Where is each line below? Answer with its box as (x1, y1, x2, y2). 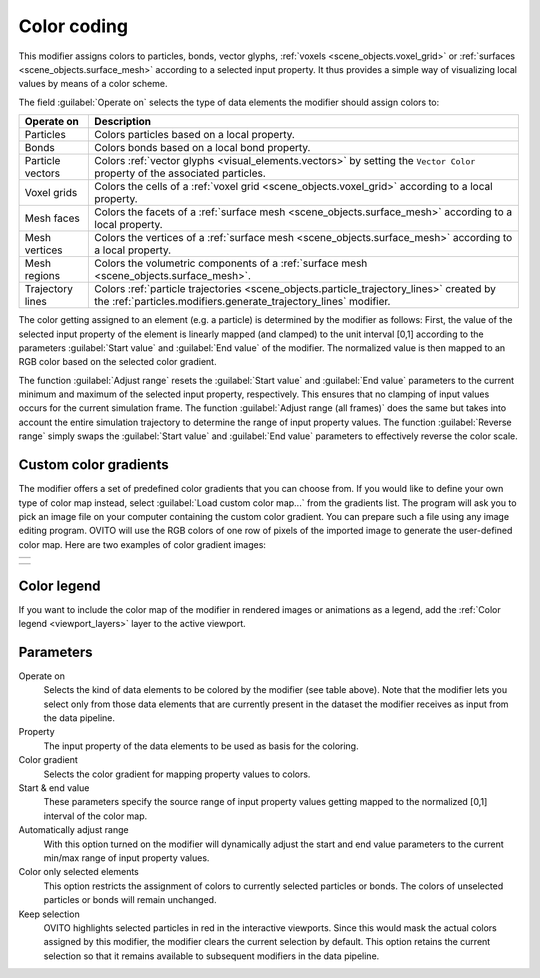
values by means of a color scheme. (18, 78, 168, 90)
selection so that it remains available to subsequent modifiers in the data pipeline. (43, 950, 380, 962)
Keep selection (18, 908, 80, 920)
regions (24, 269, 60, 283)
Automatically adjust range (18, 824, 129, 836)
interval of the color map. (43, 810, 148, 822)
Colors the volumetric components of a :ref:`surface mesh (94, 256, 368, 270)
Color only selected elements (18, 866, 140, 878)
